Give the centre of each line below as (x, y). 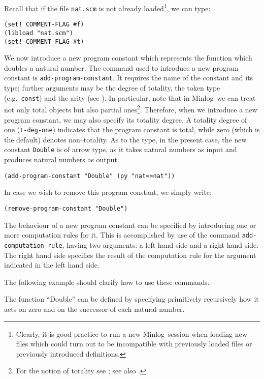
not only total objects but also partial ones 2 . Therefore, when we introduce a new (131, 109)
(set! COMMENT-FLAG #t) (44, 41)
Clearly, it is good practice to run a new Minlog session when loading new (131, 333)
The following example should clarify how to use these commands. (107, 282)
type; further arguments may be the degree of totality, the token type (112, 88)
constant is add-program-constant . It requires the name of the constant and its (129, 78)
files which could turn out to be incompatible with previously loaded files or (134, 344)
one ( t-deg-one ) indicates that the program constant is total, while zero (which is (132, 129)
